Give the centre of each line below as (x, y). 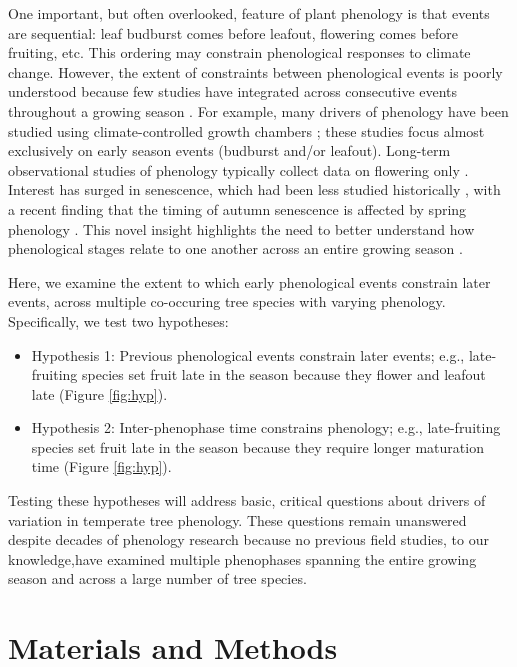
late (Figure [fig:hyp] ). (99, 393)
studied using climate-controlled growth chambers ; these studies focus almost (246, 130)
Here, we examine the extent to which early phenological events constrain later (249, 281)
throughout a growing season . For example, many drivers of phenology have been (258, 110)
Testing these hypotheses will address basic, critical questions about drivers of (247, 500)
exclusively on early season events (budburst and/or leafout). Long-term (229, 150)
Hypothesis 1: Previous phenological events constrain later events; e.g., (248, 354)
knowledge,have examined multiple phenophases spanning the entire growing (242, 558)
